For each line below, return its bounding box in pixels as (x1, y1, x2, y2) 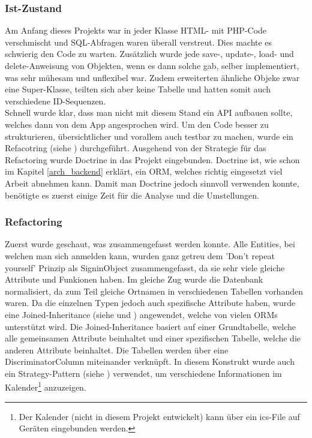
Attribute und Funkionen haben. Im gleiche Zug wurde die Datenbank (5, 273, 263, 286)
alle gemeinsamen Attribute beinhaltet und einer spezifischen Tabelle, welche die (5, 332, 301, 344)
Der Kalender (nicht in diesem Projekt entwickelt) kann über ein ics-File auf (19, 410, 300, 422)
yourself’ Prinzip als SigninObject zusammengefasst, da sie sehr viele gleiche (5, 261, 285, 274)
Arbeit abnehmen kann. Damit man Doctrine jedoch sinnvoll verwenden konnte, (5, 176, 299, 189)
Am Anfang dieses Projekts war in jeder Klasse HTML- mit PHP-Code (5, 24, 267, 37)
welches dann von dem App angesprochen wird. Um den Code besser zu (5, 118, 269, 130)
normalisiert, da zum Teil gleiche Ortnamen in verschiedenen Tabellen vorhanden (5, 284, 303, 297)
